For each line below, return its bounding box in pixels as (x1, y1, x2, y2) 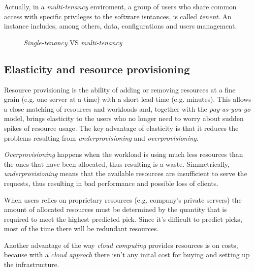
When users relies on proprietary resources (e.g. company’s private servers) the (4, 194, 242, 205)
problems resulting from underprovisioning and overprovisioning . (4, 132, 199, 143)
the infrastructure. (4, 259, 59, 270)
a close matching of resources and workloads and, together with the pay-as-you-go (4, 103, 251, 114)
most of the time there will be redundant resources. (4, 223, 159, 234)
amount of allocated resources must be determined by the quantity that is (4, 204, 227, 214)
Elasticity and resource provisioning (4, 61, 190, 76)
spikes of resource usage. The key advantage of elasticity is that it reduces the (4, 122, 239, 133)
